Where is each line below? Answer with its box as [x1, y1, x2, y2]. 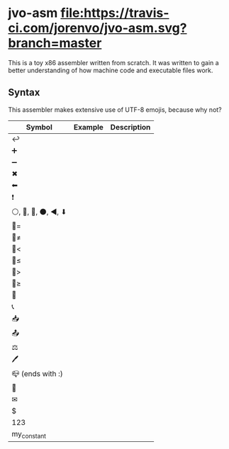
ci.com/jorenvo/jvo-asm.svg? [8, 20, 187, 36]
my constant [11, 428, 47, 440]
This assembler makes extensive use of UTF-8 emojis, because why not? [8, 105, 222, 114]
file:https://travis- [60, 5, 169, 21]
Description [110, 122, 151, 132]
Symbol [26, 122, 52, 132]
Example [74, 122, 104, 132]
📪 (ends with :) [11, 368, 63, 378]
